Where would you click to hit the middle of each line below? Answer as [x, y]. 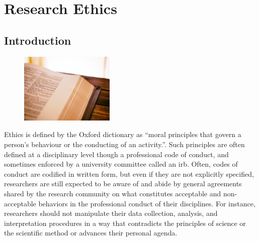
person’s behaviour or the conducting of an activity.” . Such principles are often [124, 144]
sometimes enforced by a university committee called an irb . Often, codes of [121, 164]
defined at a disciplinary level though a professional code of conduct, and [116, 154]
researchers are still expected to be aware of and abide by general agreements [123, 184]
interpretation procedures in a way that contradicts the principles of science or [125, 223]
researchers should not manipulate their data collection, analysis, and [111, 213]
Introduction [38, 40]
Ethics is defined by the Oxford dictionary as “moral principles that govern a [123, 134]
